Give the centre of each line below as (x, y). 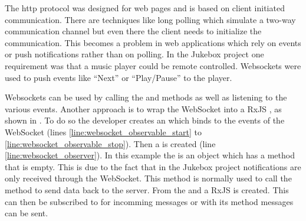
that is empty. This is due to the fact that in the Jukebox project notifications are (153, 166)
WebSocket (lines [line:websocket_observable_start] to (103, 131)
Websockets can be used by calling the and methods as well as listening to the (146, 97)
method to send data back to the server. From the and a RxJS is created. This (147, 189)
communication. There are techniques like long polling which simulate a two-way (150, 19)
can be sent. (27, 213)
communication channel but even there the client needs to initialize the (133, 31)
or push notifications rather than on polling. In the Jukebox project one (134, 54)
